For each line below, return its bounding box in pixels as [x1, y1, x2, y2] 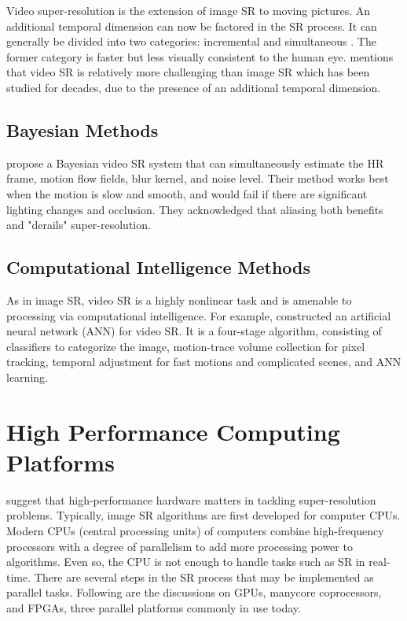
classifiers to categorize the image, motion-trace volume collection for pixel [6, 338, 365, 354]
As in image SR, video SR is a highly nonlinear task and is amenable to [6, 291, 352, 308]
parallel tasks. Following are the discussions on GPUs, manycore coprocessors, [6, 584, 382, 601]
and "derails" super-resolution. [6, 216, 151, 233]
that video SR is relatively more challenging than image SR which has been [6, 64, 370, 80]
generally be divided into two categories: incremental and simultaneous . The [6, 33, 376, 50]
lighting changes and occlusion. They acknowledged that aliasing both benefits [6, 201, 383, 217]
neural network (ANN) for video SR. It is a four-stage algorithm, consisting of [6, 323, 382, 339]
